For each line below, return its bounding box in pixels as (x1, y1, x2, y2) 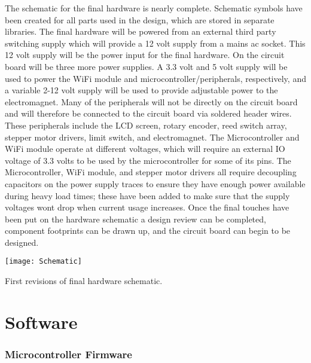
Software (5, 309, 78, 334)
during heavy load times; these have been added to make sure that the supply (5, 189, 290, 202)
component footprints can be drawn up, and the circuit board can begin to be (5, 224, 291, 237)
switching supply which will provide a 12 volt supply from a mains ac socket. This (5, 36, 306, 49)
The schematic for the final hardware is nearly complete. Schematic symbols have (5, 2, 303, 14)
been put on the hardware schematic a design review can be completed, (5, 212, 266, 225)
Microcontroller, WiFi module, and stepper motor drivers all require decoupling (5, 166, 297, 178)
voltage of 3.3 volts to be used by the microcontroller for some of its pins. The (5, 154, 291, 166)
